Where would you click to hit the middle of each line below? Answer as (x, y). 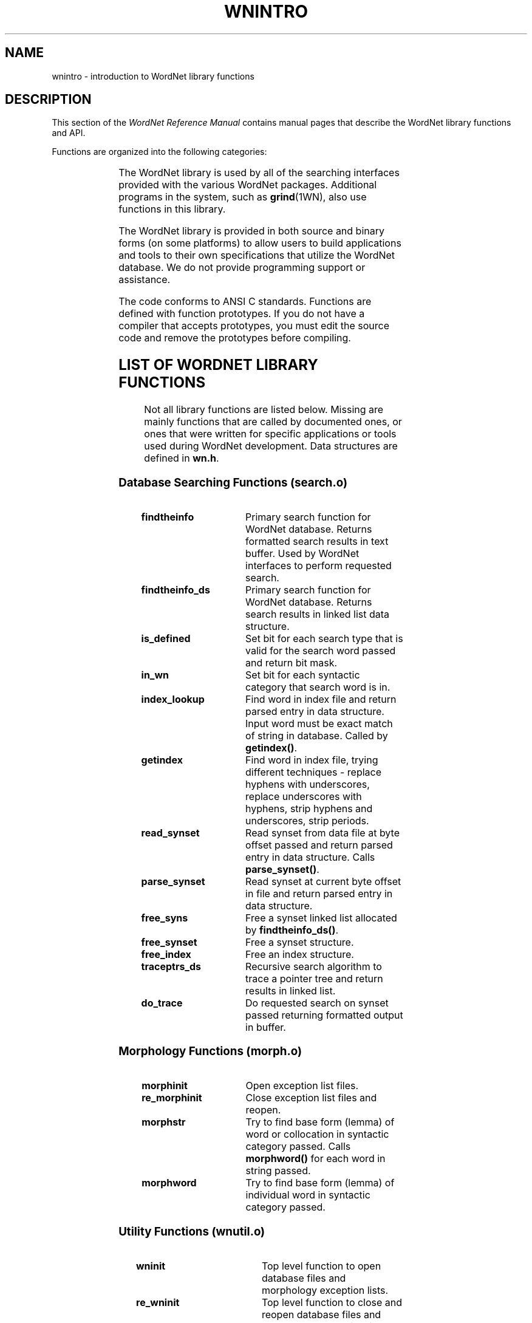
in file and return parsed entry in (319, 893)
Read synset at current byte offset (323, 881)
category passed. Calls (298, 1147)
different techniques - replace (314, 772)
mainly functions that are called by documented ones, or (273, 422)
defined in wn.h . (182, 458)
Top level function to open (321, 1266)
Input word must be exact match (319, 723)
